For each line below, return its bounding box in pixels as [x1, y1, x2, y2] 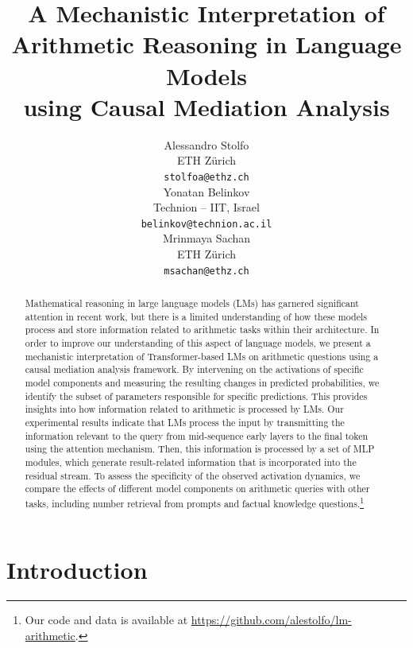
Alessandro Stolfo [164, 136, 249, 153]
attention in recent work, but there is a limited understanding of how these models [25, 309, 367, 323]
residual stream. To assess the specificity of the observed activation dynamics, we [25, 468, 361, 482]
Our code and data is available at [25, 611, 188, 628]
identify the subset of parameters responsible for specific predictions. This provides [25, 389, 368, 402]
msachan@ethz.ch [164, 265, 249, 277]
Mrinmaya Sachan [162, 230, 251, 246]
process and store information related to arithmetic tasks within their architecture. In [25, 323, 380, 336]
